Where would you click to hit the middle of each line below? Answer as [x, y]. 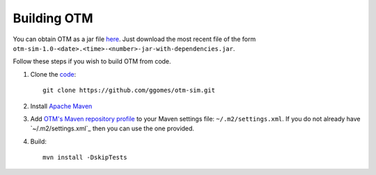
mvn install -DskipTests [85, 158]
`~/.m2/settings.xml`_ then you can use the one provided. [112, 128]
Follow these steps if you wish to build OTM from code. [92, 61]
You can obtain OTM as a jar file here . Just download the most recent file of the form [134, 39]
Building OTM [53, 18]
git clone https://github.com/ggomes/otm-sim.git [129, 90]
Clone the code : [53, 74]
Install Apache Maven [61, 106]
